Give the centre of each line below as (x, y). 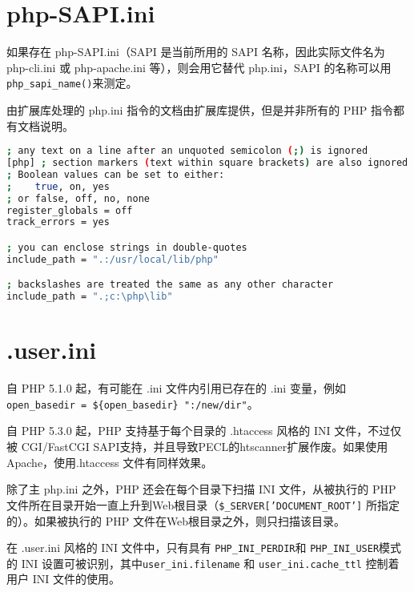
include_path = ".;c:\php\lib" (90, 297)
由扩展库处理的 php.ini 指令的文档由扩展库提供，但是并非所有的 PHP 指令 (200, 109)
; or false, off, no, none (78, 198)
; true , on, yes (58, 186)
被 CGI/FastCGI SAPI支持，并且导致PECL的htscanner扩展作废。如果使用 (197, 447)
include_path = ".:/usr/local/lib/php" (113, 259)
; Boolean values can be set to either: (116, 174)
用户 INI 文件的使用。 (63, 579)
